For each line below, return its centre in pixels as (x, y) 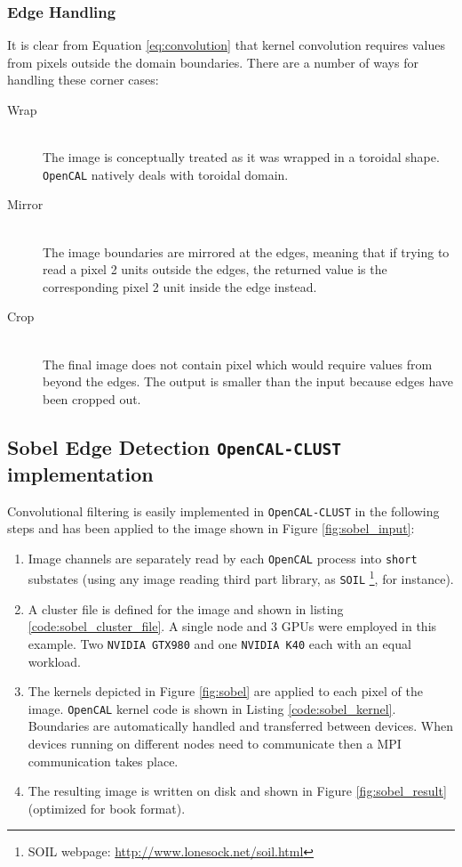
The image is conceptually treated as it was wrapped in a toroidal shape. (241, 157)
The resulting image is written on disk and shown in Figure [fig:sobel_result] (237, 791)
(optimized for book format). (107, 808)
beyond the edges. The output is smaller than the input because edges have (248, 381)
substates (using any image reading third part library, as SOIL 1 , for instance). (241, 578)
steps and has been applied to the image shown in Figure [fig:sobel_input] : (211, 528)
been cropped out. (92, 398)
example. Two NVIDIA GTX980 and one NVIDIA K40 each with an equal (219, 643)
